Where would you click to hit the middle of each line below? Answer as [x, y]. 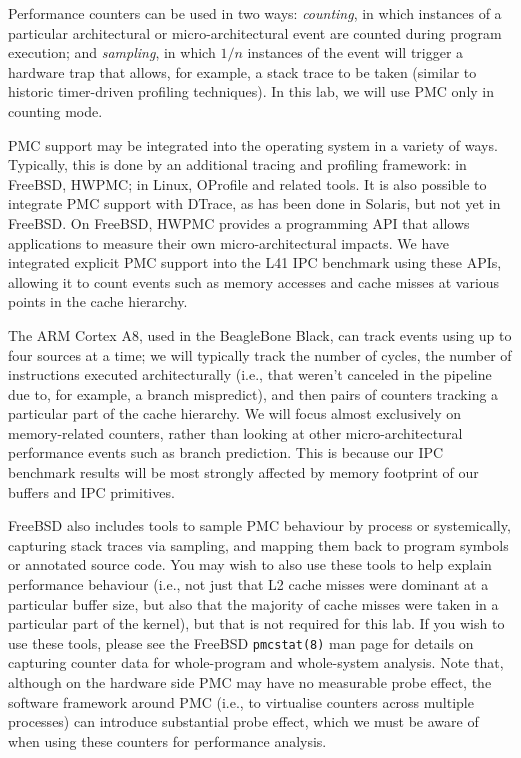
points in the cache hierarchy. [98, 301]
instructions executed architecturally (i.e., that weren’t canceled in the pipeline [250, 374]
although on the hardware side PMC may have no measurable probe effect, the [250, 682]
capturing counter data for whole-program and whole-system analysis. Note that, [256, 662]
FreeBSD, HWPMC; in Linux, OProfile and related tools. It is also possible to [247, 183]
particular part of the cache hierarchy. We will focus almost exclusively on [235, 413]
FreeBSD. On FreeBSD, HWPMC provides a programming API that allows [239, 222]
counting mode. [55, 110]
